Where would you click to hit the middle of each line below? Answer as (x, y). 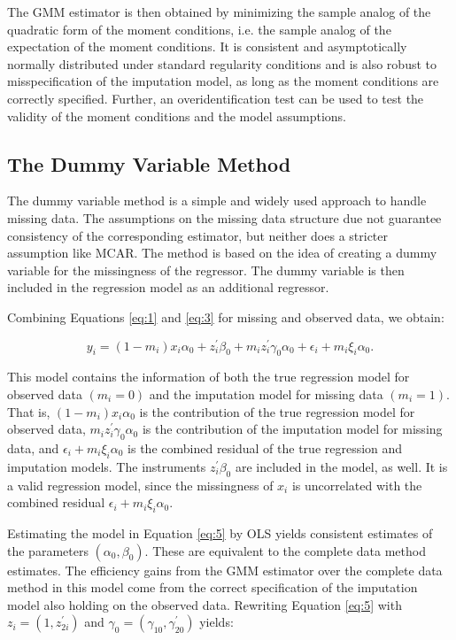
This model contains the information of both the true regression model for (209, 377)
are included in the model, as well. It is (341, 466)
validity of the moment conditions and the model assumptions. (177, 116)
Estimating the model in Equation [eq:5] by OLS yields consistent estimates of (220, 532)
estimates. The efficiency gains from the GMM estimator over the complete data (225, 570)
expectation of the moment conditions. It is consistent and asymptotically (207, 46)
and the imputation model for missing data (266, 393)
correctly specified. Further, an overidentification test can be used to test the (216, 98)
